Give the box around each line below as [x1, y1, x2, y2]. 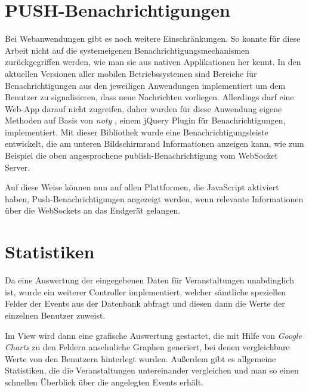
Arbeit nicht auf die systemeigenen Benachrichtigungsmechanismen [5, 44, 250, 56]
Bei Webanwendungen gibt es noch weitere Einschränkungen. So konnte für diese [5, 32, 301, 45]
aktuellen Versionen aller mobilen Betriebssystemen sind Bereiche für [5, 67, 257, 79]
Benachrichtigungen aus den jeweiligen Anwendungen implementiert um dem [5, 79, 286, 91]
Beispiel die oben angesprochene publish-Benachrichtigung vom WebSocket [5, 149, 279, 162]
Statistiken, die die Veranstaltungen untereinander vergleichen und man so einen [5, 364, 299, 376]
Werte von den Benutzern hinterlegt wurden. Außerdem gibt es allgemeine [5, 352, 276, 365]
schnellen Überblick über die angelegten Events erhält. [5, 375, 203, 388]
